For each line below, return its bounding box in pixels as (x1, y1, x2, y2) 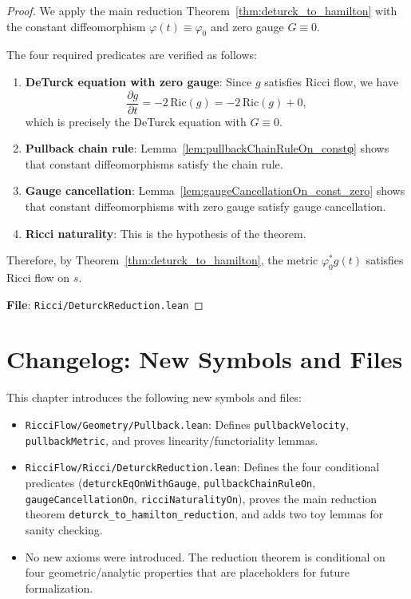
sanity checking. (25, 521, 103, 538)
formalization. (25, 579, 93, 596)
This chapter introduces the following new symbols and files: (6, 389, 302, 406)
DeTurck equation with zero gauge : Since (25, 73, 252, 89)
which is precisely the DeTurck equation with (25, 113, 247, 129)
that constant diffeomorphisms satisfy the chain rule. (25, 155, 283, 172)
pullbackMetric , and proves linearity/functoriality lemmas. (25, 431, 318, 448)
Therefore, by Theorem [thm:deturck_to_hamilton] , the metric (6, 252, 318, 268)
